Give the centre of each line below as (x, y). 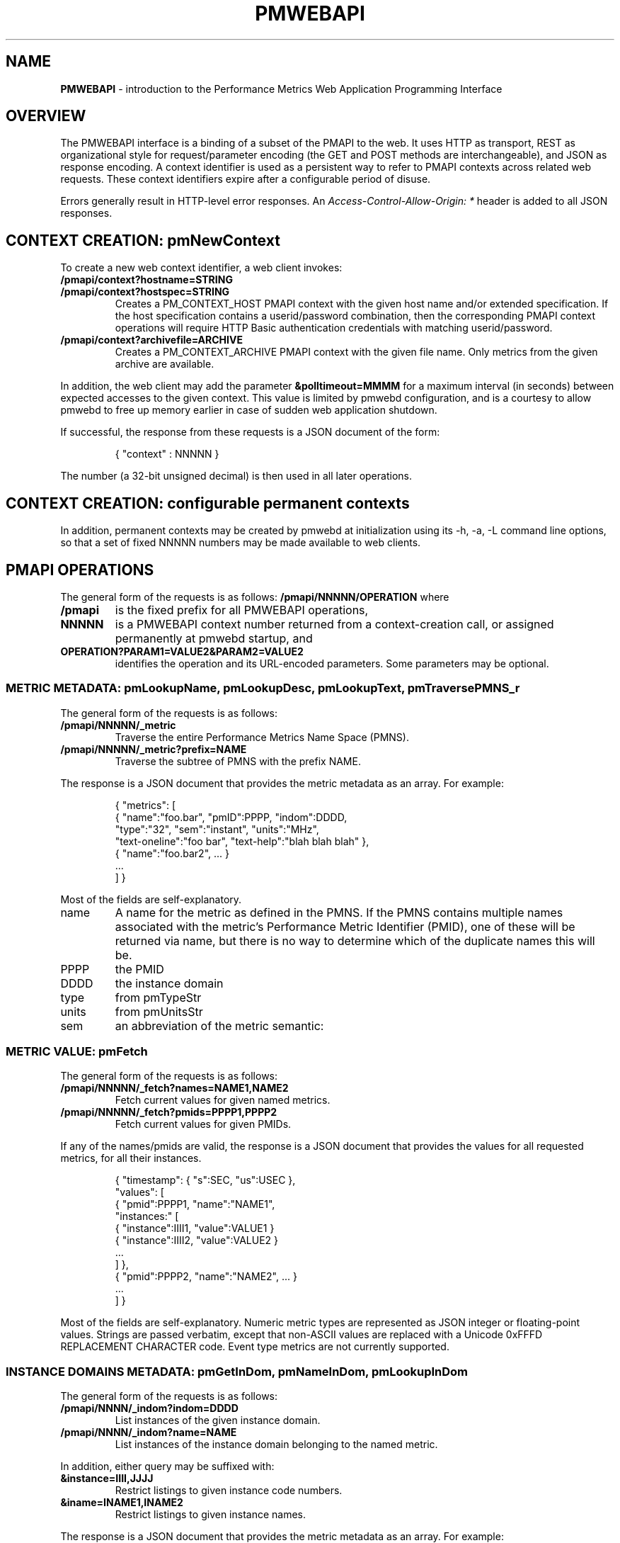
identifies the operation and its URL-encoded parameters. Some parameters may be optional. (332, 663)
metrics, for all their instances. (131, 1158)
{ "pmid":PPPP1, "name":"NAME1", (195, 1204)
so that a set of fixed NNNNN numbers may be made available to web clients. (241, 543)
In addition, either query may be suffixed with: (167, 1466)
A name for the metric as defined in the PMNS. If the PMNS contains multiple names (339, 912)
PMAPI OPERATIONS (80, 570)
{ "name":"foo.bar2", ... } (172, 853)
